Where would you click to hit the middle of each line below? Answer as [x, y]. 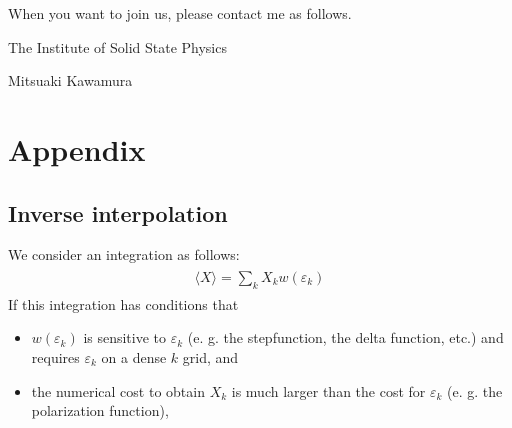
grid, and [210, 357]
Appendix [77, 148]
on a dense [134, 357]
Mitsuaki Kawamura [70, 80]
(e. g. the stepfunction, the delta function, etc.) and [345, 337]
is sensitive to [125, 337]
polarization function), [100, 410]
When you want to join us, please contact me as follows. [180, 13]
